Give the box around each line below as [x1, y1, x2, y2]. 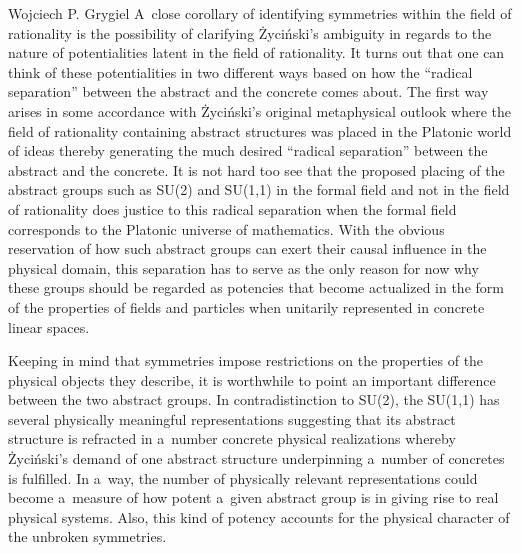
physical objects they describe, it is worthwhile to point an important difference [8, 369, 496, 390]
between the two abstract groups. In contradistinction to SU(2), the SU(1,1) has [8, 389, 500, 410]
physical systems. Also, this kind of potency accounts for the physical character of [8, 506, 510, 527]
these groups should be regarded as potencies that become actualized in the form [8, 277, 504, 298]
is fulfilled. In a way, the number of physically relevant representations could [8, 467, 478, 488]
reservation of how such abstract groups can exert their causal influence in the [8, 238, 487, 259]
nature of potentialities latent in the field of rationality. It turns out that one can [8, 42, 505, 63]
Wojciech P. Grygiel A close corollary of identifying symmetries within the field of [8, 3, 512, 23]
